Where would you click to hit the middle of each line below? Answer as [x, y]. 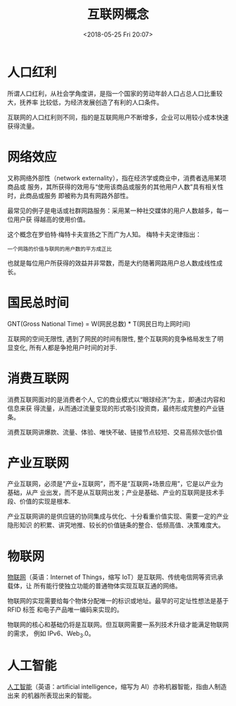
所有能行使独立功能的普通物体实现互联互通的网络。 [107, 586]
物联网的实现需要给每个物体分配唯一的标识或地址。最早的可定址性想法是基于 [118, 601]
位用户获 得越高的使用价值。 [48, 219]
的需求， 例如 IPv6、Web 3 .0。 [51, 634]
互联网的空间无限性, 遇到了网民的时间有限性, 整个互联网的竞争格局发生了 [112, 338]
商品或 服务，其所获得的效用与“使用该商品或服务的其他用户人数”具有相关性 [116, 187]
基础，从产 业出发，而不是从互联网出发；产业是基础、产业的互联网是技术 [113, 493]
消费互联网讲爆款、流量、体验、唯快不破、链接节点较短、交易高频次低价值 [115, 432]
